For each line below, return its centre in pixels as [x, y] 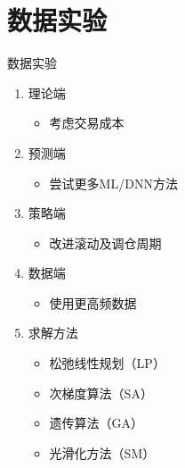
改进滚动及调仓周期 [105, 242]
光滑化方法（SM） [102, 452]
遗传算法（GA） [97, 423]
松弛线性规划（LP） [107, 363]
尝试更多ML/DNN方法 [113, 183]
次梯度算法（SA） [101, 393]
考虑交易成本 [87, 123]
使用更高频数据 [93, 302]
